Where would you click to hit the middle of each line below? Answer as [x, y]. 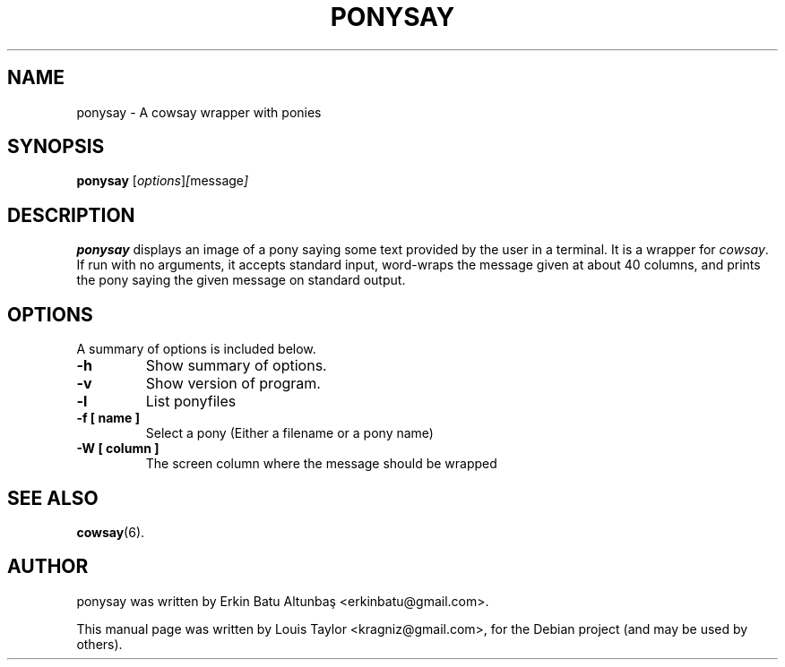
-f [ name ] [108, 418]
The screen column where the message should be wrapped [321, 464]
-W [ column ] [118, 449]
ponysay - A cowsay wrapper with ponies [199, 112]
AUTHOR [48, 567]
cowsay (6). [111, 532]
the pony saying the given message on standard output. [241, 280]
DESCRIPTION [71, 215]
